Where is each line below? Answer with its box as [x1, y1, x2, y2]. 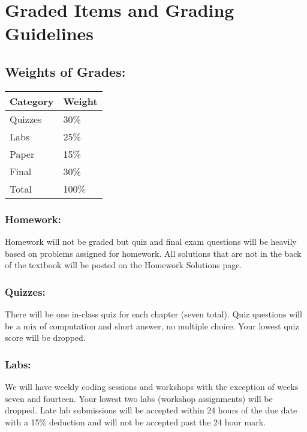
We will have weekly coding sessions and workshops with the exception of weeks [5, 380, 299, 392]
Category [10, 94, 54, 108]
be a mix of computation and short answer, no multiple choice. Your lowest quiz [5, 319, 299, 332]
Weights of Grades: [5, 62, 126, 80]
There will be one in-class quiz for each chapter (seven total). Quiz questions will [5, 307, 302, 320]
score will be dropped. [5, 331, 86, 344]
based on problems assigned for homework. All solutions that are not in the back [5, 247, 302, 259]
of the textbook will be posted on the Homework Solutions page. [5, 259, 242, 271]
